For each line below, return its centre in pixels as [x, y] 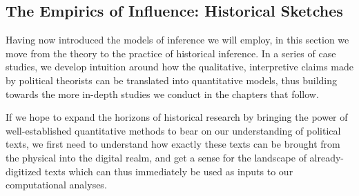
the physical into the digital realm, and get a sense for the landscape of [156, 157]
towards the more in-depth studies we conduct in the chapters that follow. [162, 94]
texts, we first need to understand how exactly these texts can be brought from [173, 144]
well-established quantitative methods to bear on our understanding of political [173, 130]
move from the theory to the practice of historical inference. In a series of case [171, 53]
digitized [24, 171]
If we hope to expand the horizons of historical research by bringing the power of [177, 117]
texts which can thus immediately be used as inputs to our [169, 171]
